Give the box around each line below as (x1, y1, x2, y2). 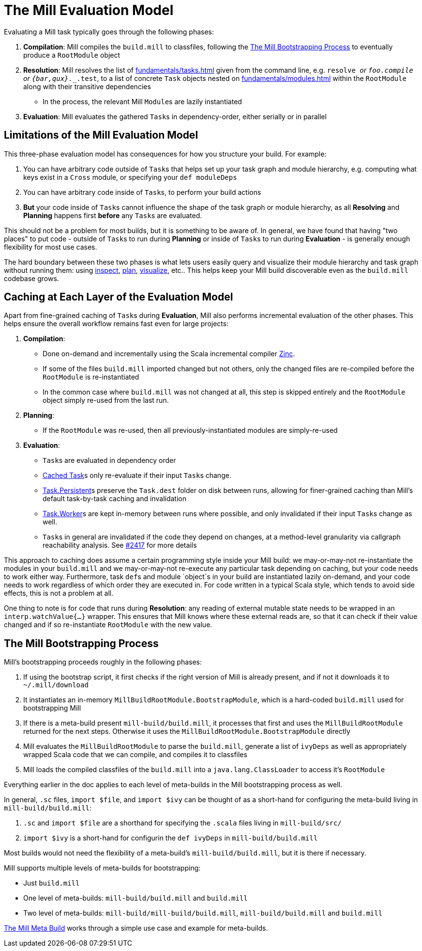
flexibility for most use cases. (4, 242, 97, 251)
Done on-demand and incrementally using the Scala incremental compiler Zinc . (43, 349, 295, 358)
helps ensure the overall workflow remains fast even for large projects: (4, 319, 229, 328)
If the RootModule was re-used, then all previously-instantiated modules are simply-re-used (43, 426, 338, 435)
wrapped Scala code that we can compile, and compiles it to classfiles (23, 750, 247, 759)
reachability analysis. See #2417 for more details (43, 541, 197, 550)
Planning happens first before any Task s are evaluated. (23, 211, 202, 220)
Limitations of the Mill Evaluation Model (4, 129, 198, 142)
